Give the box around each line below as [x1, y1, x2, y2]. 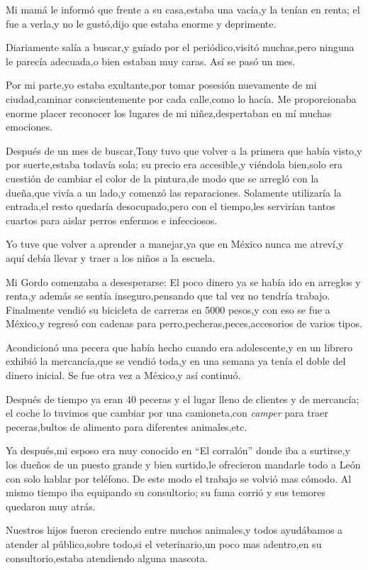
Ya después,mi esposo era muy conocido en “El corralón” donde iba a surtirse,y [6, 443, 350, 458]
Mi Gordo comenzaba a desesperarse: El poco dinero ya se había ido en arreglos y [6, 274, 361, 289]
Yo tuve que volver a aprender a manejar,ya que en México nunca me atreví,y [6, 236, 344, 251]
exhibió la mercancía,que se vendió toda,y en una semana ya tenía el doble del [6, 353, 346, 368]
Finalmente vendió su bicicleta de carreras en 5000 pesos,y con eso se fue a [6, 302, 330, 317]
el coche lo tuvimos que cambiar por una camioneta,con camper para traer [6, 405, 328, 420]
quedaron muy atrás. [6, 498, 96, 513]
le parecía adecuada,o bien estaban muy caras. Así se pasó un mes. [6, 53, 296, 68]
